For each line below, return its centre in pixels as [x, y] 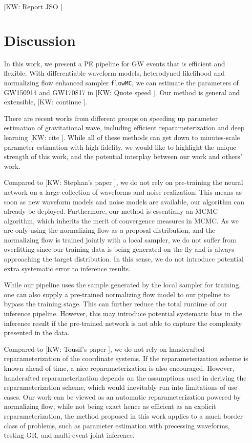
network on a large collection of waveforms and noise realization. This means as [123, 191]
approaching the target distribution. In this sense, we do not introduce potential [124, 259]
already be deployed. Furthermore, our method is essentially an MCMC [111, 211]
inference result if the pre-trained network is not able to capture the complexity [123, 323]
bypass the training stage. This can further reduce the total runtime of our [116, 304]
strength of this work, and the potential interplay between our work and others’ [123, 156]
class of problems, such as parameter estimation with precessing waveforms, [117, 425]
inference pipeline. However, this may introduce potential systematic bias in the [123, 313]
